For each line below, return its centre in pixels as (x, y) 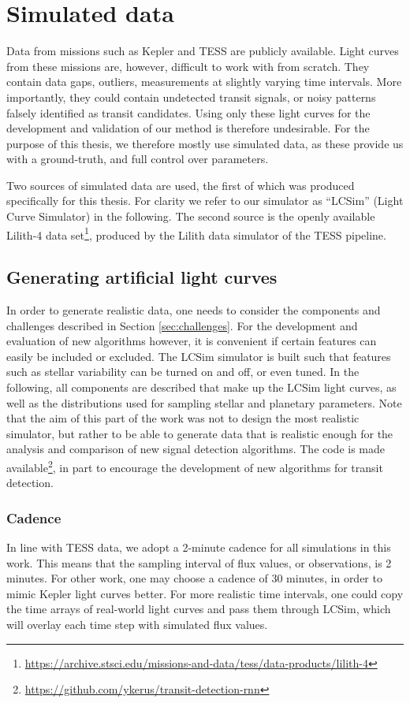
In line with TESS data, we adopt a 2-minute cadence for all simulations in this (199, 547)
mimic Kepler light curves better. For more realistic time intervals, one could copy (205, 593)
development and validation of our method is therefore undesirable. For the (188, 128)
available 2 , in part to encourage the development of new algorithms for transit (195, 466)
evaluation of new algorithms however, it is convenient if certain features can (192, 341)
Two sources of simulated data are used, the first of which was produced (181, 185)
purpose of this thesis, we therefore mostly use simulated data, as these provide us (205, 143)
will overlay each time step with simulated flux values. (137, 625)
